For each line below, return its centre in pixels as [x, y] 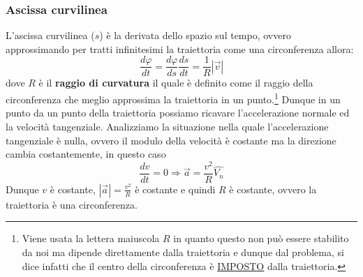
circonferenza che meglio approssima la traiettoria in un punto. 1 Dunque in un [173, 98]
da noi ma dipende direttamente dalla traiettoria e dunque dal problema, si [183, 252]
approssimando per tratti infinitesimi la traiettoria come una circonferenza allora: [180, 48]
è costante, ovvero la [273, 189]
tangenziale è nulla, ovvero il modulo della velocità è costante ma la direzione [171, 140]
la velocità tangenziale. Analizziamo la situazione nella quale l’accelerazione [167, 126]
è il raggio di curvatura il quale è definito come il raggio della [176, 83]
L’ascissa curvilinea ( [50, 35]
